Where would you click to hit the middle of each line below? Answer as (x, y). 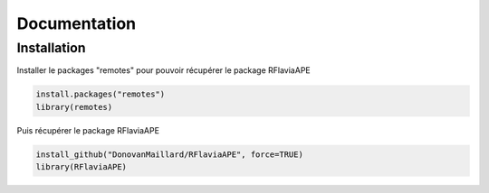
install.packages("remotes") (101, 94)
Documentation (77, 23)
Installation (51, 48)
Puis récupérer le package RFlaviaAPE (88, 130)
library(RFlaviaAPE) (81, 167)
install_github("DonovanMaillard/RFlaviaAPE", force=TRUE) (169, 154)
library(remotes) (74, 107)
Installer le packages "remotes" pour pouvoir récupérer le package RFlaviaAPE (164, 70)
